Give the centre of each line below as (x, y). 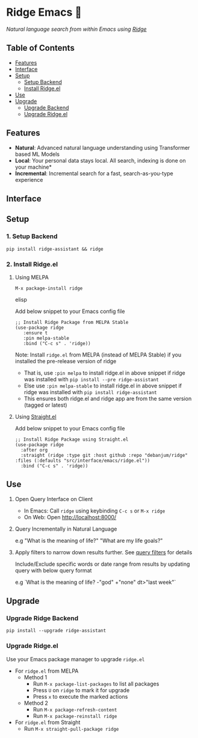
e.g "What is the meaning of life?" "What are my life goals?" (89, 540)
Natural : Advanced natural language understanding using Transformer (102, 147)
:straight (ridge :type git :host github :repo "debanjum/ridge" (104, 455)
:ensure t (36, 333)
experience (29, 180)
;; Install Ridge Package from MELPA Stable (72, 322)
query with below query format (53, 570)
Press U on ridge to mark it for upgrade (81, 690)
